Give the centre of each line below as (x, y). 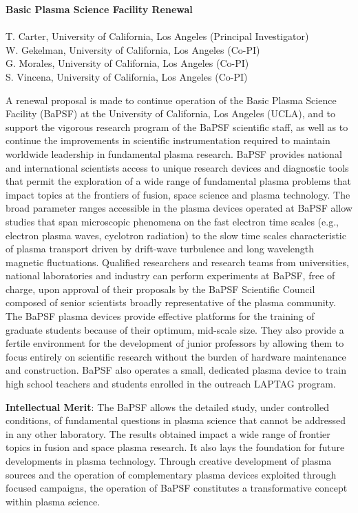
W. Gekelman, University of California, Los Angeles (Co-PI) (133, 49)
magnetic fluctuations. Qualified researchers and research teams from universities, (177, 262)
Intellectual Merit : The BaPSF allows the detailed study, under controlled (167, 406)
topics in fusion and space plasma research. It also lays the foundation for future (175, 447)
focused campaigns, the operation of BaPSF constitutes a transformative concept (177, 488)
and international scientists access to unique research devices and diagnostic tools (177, 167)
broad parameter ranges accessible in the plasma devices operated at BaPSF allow (179, 208)
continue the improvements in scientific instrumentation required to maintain (168, 140)
